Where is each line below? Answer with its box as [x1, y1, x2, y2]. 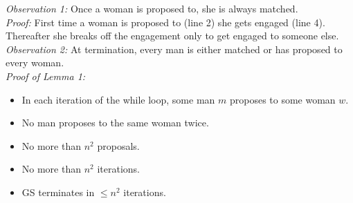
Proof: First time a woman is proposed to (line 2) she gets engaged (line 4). [6, 14, 325, 29]
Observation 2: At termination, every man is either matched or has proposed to [6, 41, 343, 56]
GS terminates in [21, 184, 95, 199]
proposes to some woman [229, 92, 336, 106]
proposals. [97, 138, 140, 153]
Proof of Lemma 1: [6, 68, 86, 83]
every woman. [6, 55, 64, 70]
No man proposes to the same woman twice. [21, 115, 209, 130]
